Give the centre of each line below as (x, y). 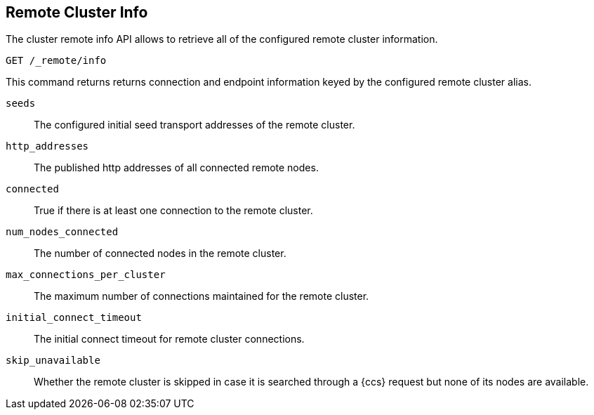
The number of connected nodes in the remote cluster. (160, 253)
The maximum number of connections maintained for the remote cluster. (202, 296)
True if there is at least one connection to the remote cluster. (173, 211)
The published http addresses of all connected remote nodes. (176, 168)
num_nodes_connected (62, 232)
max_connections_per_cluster (86, 275)
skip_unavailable (53, 361)
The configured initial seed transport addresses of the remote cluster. (194, 125)
